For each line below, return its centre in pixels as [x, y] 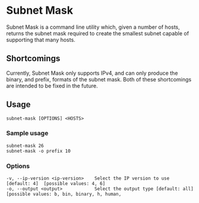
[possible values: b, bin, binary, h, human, [64, 194]
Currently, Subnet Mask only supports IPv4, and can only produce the [92, 73]
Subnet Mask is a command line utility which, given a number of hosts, [93, 27]
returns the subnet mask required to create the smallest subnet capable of [98, 33]
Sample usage [27, 134]
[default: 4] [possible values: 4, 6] [56, 184]
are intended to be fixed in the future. [52, 86]
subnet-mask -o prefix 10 [38, 151]
